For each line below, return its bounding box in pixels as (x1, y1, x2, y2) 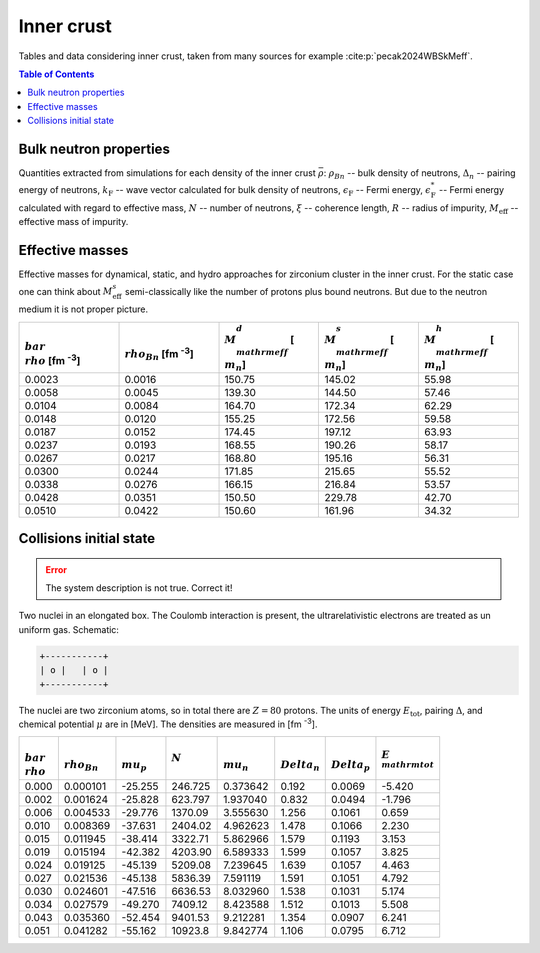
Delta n (280, 758, 320, 774)
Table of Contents (18, 68, 95, 80)
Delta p (330, 758, 370, 774)
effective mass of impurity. (18, 216, 129, 228)
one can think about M (18, 285, 113, 297)
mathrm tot (381, 760, 435, 770)
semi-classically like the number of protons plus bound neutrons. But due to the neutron (125, 285, 488, 297)
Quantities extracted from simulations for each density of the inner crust (18, 167, 316, 179)
